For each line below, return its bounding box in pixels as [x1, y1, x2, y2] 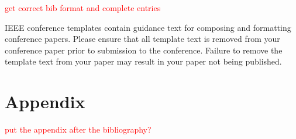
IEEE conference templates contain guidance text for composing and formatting [5, 21, 291, 33]
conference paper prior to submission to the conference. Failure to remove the [5, 44, 283, 56]
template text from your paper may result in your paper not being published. [5, 55, 282, 67]
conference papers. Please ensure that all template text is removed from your [5, 33, 280, 45]
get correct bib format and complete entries [5, 2, 161, 13]
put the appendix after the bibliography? [5, 123, 152, 136]
